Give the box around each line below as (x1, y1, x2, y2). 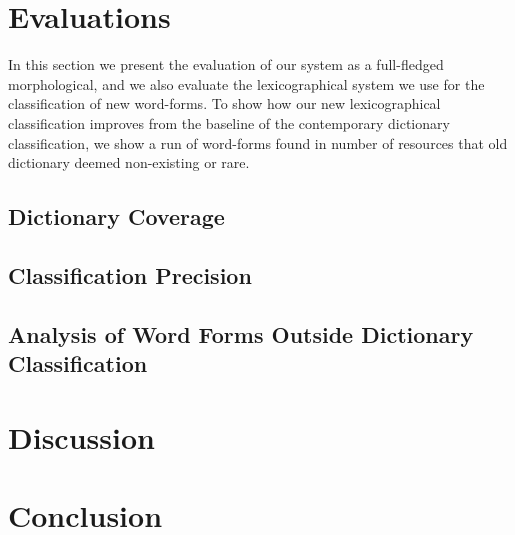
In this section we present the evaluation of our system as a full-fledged (8, 54, 444, 75)
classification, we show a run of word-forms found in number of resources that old (8, 132, 508, 153)
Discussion (8, 416, 155, 457)
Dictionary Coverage (8, 201, 225, 232)
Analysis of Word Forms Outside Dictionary (8, 318, 474, 349)
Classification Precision (8, 259, 252, 290)
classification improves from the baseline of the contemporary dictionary (8, 112, 450, 133)
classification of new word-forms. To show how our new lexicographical (8, 93, 441, 114)
